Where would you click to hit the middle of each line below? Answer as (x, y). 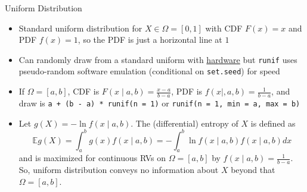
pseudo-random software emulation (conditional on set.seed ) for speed (149, 71)
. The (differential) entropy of (184, 123)
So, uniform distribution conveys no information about (119, 170)
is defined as (273, 123)
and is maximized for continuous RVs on (92, 158)
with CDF (224, 28)
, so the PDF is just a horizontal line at (150, 40)
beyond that (253, 170)
